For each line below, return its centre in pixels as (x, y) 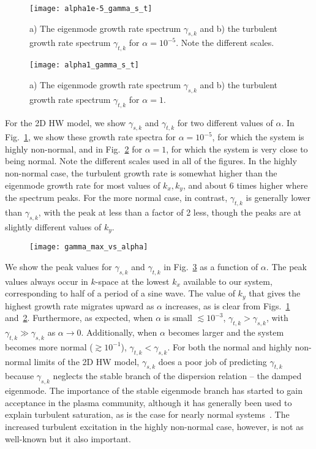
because (20, 376)
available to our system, (228, 281)
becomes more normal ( (49, 346)
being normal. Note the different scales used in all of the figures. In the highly (151, 161)
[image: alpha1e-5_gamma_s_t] (91, 9)
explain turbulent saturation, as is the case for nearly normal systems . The (147, 414)
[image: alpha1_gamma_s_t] (84, 65)
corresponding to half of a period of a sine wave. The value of (120, 293)
